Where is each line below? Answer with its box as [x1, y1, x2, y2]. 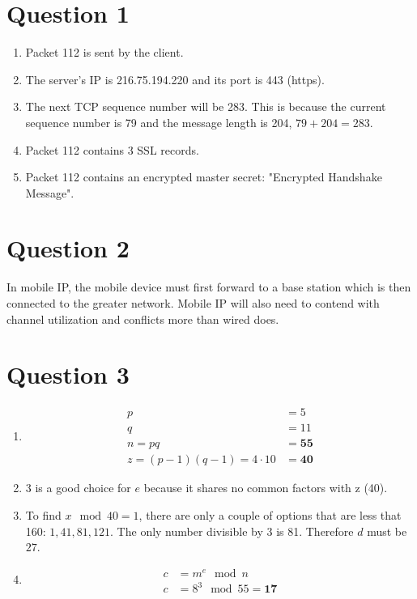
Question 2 [6, 232, 130, 265]
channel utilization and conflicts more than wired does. [6, 310, 279, 327]
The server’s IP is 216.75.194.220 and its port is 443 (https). [25, 70, 325, 87]
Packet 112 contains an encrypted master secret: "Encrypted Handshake [25, 168, 382, 185]
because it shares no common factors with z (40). [143, 479, 388, 496]
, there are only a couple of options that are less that [138, 507, 402, 524]
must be [367, 522, 407, 539]
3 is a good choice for [25, 479, 131, 496]
